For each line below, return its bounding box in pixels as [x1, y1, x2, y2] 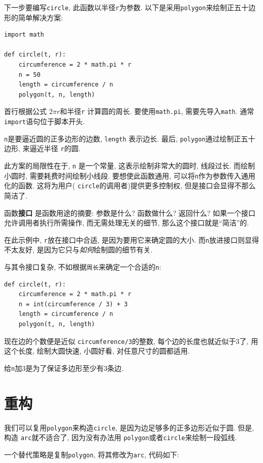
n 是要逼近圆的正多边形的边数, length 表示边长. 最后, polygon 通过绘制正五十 [4, 133, 255, 143]
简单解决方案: [18, 12, 63, 22]
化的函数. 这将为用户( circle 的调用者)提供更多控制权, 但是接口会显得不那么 [4, 180, 256, 191]
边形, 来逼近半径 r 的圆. [4, 143, 81, 154]
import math [4, 31, 44, 39]
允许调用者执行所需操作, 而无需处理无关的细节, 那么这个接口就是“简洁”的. [4, 217, 249, 228]
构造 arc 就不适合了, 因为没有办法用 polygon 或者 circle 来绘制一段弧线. [4, 432, 237, 443]
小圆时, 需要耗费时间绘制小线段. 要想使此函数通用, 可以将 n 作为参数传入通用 [4, 170, 255, 181]
